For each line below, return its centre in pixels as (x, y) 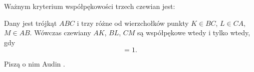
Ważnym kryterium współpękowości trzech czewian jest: (90, 6)
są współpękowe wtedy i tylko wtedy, (194, 33)
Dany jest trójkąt (30, 23)
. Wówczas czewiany (60, 33)
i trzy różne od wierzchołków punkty (133, 23)
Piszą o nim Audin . (35, 64)
